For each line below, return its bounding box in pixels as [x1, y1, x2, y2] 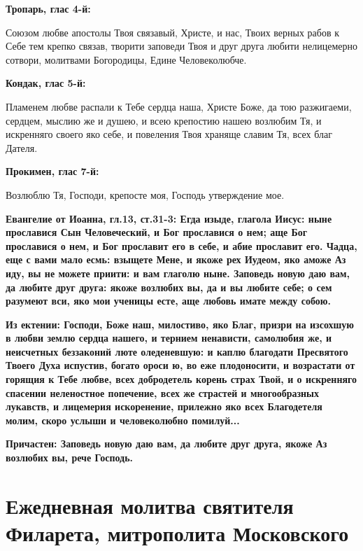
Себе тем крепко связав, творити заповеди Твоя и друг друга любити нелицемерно [6, 39, 357, 53]
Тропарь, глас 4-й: [6, 1, 91, 15]
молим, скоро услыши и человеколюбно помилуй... [6, 412, 240, 427]
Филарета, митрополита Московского [6, 519, 349, 547]
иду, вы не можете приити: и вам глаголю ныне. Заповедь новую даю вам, [6, 265, 350, 280]
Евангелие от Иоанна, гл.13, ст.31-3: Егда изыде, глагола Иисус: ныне [6, 211, 332, 225]
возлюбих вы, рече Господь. [6, 450, 134, 465]
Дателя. [6, 140, 38, 155]
